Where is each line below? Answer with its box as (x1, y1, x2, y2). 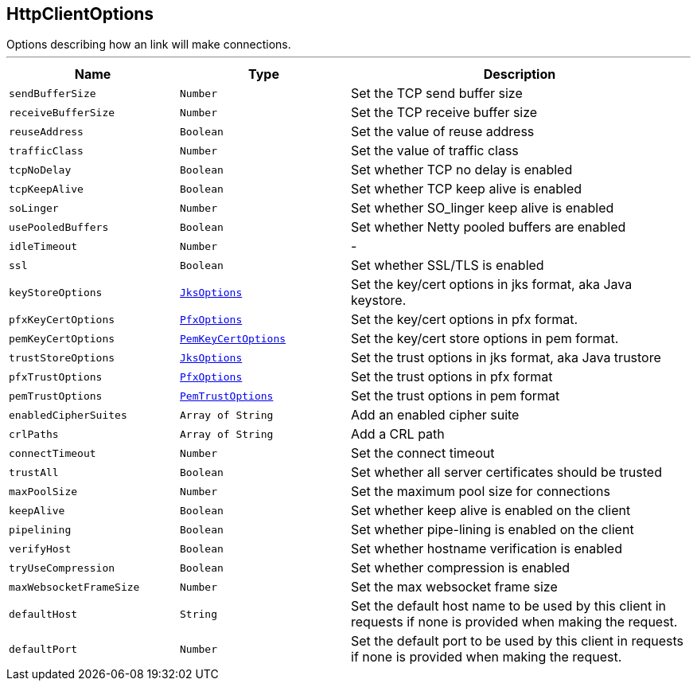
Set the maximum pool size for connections (351, 483, 610, 500)
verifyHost (9, 542, 72, 555)
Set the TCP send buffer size (351, 85, 523, 102)
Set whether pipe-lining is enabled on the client (351, 521, 634, 538)
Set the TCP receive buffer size (351, 104, 538, 121)
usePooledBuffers (9, 221, 109, 233)
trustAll (9, 466, 59, 478)
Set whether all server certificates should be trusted (351, 464, 662, 481)
